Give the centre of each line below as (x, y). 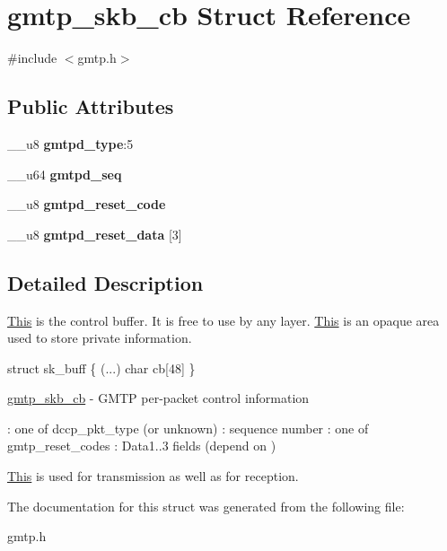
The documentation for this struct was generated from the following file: (206, 506)
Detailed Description (105, 282)
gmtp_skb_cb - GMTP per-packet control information (158, 398)
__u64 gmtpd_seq (65, 174)
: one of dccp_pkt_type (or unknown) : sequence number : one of (188, 428)
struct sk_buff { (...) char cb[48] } (101, 367)
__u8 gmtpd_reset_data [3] (95, 234)
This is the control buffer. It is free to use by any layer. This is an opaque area (223, 320)
